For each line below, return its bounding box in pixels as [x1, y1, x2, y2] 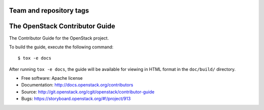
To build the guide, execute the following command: [9, 44, 113, 50]
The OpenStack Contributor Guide [9, 22, 115, 30]
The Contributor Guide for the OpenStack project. [9, 35, 109, 41]
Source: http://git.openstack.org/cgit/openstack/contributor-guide [21, 88, 155, 95]
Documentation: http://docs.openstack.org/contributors [21, 82, 133, 88]
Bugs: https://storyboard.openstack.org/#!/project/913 [21, 96, 131, 102]
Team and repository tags [9, 6, 89, 15]
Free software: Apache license [21, 75, 83, 81]
